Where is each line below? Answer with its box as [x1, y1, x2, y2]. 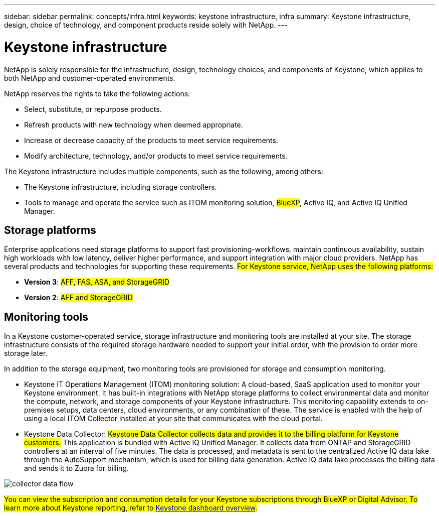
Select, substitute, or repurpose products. [24, 104, 162, 113]
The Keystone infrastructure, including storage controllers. [24, 182, 217, 191]
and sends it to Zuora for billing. [24, 464, 129, 473]
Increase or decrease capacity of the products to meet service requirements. [24, 136, 278, 145]
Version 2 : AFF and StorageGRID [24, 293, 133, 302]
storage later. [4, 349, 48, 358]
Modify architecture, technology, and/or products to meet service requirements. [24, 151, 288, 160]
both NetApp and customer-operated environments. [4, 73, 175, 82]
